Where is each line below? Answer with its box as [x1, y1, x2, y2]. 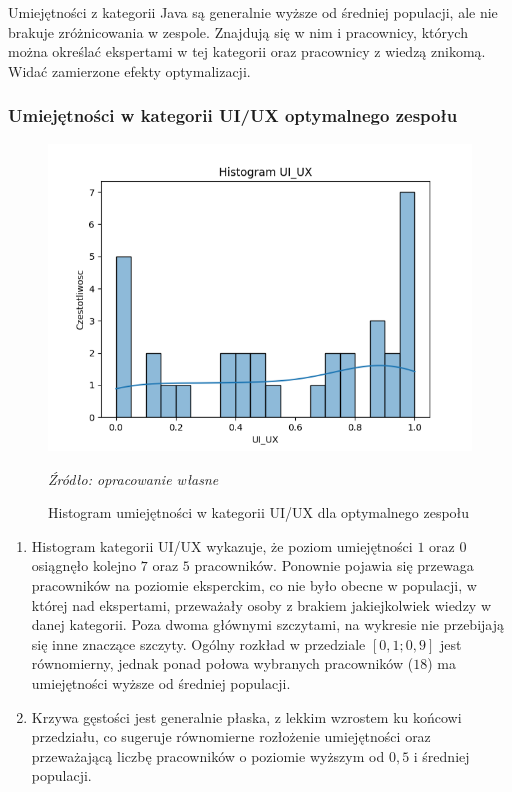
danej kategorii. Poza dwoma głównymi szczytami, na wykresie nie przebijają [31, 614, 505, 635]
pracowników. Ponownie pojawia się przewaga [194, 555, 474, 576]
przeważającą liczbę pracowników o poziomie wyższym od [31, 745, 385, 766]
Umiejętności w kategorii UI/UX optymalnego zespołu [8, 103, 458, 128]
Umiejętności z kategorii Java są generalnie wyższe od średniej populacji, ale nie [8, 2, 498, 22]
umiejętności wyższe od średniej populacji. [31, 672, 291, 693]
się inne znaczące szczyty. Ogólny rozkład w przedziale [31, 633, 366, 654]
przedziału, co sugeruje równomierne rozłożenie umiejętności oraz [31, 726, 431, 747]
